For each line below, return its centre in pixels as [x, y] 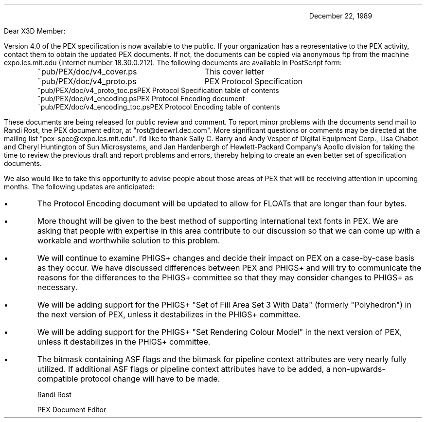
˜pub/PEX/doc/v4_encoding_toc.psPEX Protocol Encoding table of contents [159, 107]
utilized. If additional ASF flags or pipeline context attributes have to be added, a [184, 369]
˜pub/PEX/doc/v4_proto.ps [87, 81]
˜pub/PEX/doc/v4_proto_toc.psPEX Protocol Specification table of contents [158, 90]
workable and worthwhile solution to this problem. [129, 240]
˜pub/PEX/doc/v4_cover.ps [87, 72]
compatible [58, 379]
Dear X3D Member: [35, 31]
